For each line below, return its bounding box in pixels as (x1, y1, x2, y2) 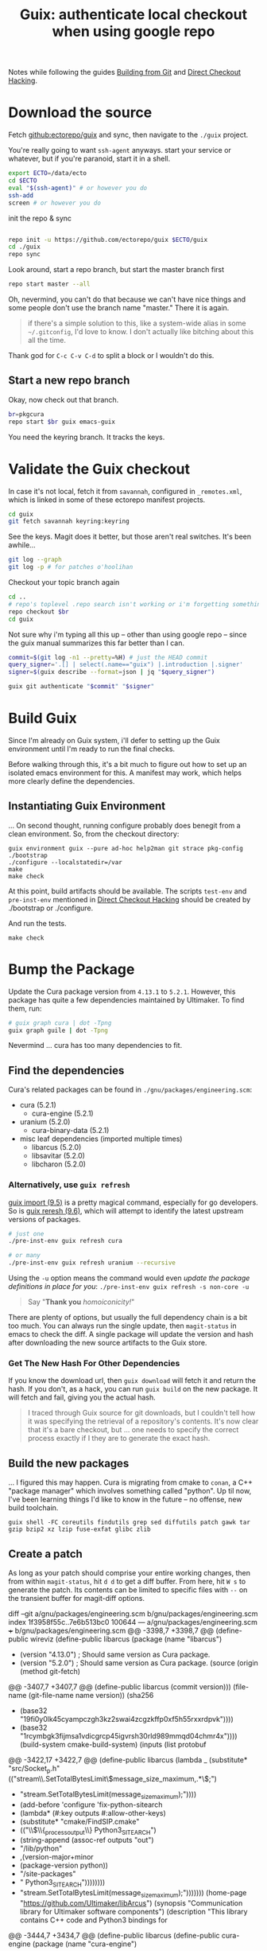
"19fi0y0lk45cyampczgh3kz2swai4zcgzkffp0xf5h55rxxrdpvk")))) (19, 1714, 234, 1723)
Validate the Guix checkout (8, 460, 191, 478)
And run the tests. (8, 918, 68, 928)
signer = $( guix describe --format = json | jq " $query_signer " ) (8, 668, 215, 676)
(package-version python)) (19, 1860, 109, 1871)
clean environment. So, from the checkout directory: (8, 829, 180, 839)
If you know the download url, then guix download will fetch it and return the (8, 1376, 257, 1385)
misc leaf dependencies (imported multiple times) (19, 1134, 183, 1143)
